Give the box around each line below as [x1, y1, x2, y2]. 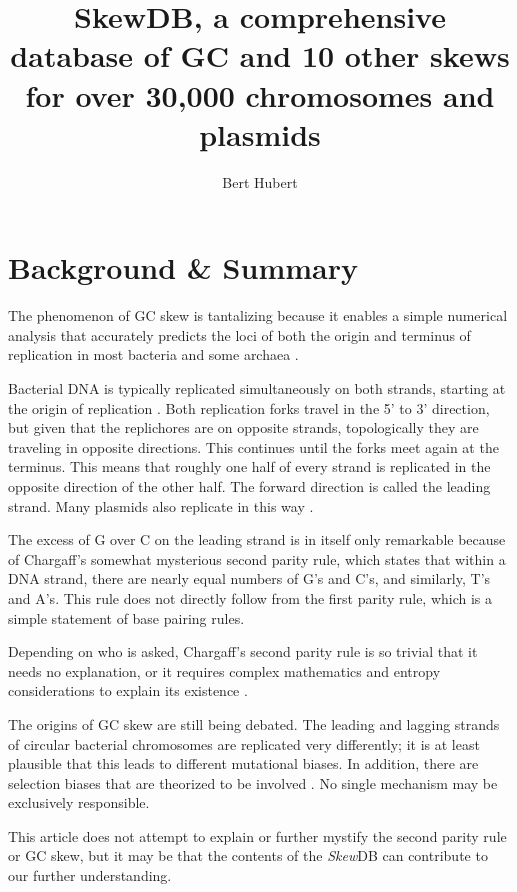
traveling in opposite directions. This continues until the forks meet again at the [8, 436, 499, 457]
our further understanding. [8, 865, 172, 886]
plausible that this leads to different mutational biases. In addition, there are [8, 753, 479, 774]
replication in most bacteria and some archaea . [8, 344, 299, 365]
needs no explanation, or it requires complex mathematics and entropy [8, 660, 441, 681]
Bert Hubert [222, 171, 298, 192]
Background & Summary [8, 247, 358, 288]
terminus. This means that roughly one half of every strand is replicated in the [8, 456, 491, 477]
